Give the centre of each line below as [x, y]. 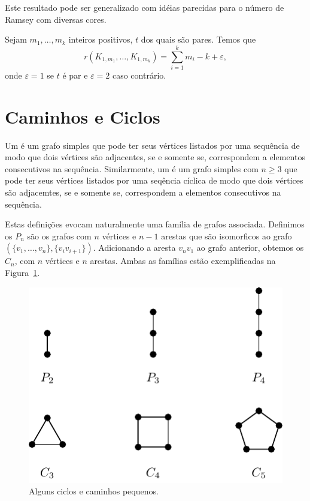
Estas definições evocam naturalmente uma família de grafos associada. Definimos [155, 224]
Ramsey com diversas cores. [56, 19]
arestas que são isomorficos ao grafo [227, 235]
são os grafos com [59, 235]
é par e [75, 75]
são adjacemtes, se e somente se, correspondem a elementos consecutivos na [143, 192]
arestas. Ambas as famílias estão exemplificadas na [183, 261]
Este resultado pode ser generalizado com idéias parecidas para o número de [145, 7]
